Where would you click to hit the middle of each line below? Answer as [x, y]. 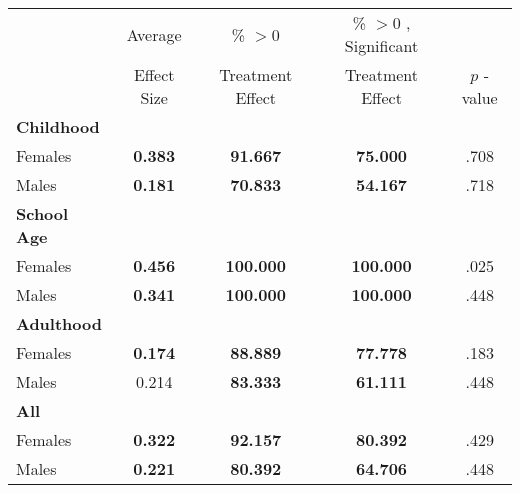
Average [154, 34]
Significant [381, 45]
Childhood [58, 126]
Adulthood [59, 323]
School [42, 213]
